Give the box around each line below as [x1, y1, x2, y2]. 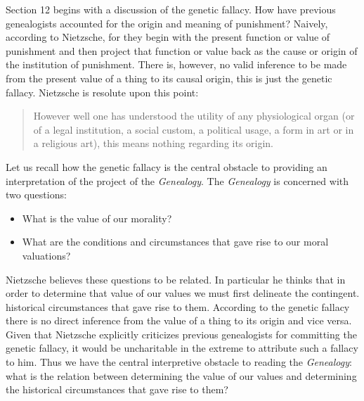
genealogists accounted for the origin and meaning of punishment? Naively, [6, 15, 328, 30]
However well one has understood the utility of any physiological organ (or [33, 108, 355, 123]
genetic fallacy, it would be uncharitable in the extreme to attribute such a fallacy [6, 340, 358, 355]
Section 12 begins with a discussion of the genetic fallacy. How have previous [6, 2, 336, 16]
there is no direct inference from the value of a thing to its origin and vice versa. [6, 313, 352, 328]
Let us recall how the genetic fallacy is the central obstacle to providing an [6, 159, 327, 174]
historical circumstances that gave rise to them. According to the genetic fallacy [6, 299, 350, 314]
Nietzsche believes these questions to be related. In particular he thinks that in [6, 272, 346, 286]
